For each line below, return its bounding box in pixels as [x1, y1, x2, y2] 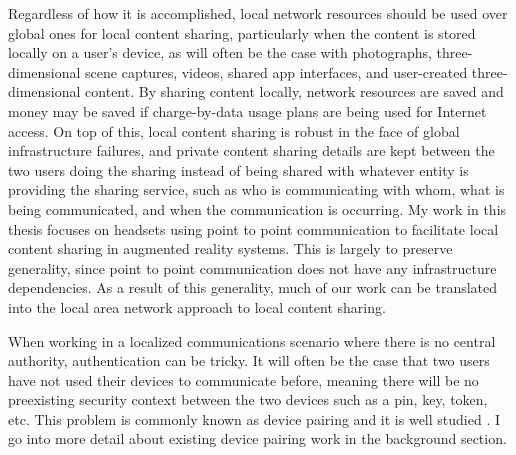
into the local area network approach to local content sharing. [8, 296, 386, 317]
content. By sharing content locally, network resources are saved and [85, 81, 504, 102]
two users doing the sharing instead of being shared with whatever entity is [8, 159, 469, 180]
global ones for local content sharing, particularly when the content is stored [8, 22, 476, 43]
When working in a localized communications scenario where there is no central [8, 330, 496, 351]
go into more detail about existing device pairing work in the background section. [8, 428, 507, 449]
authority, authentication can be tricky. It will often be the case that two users [8, 350, 490, 371]
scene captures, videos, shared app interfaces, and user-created [85, 61, 468, 82]
